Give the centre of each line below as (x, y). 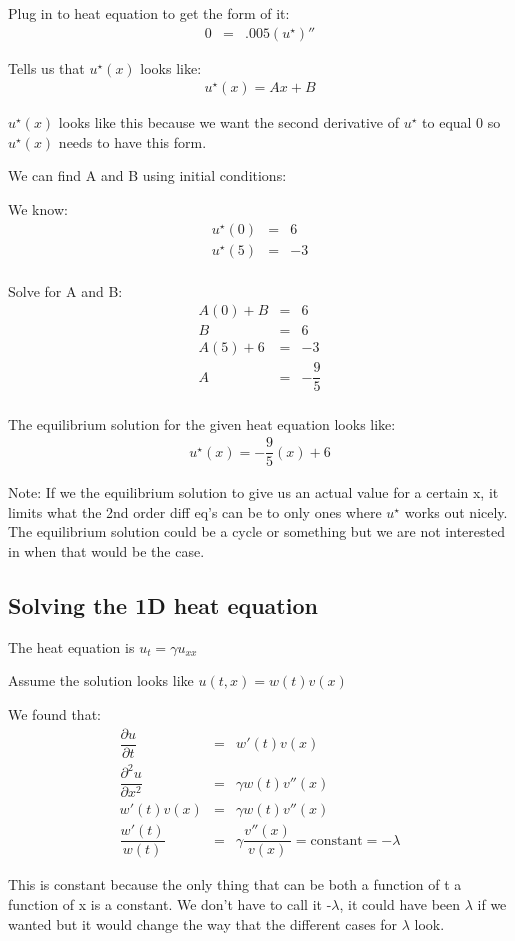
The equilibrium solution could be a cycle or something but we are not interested (256, 531)
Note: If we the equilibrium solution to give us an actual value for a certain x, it (253, 492)
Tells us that (46, 67)
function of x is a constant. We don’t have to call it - (170, 903)
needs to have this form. (132, 141)
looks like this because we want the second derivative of (229, 122)
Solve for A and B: (65, 290)
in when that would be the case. (106, 551)
